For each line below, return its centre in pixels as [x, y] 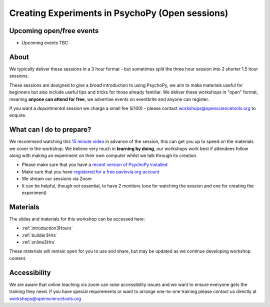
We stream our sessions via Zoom [57, 179]
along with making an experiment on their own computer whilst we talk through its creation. [103, 155]
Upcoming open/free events [54, 31]
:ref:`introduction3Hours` [47, 228]
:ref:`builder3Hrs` [39, 235]
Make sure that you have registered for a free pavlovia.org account [90, 171]
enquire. [18, 115]
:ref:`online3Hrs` [39, 242]
